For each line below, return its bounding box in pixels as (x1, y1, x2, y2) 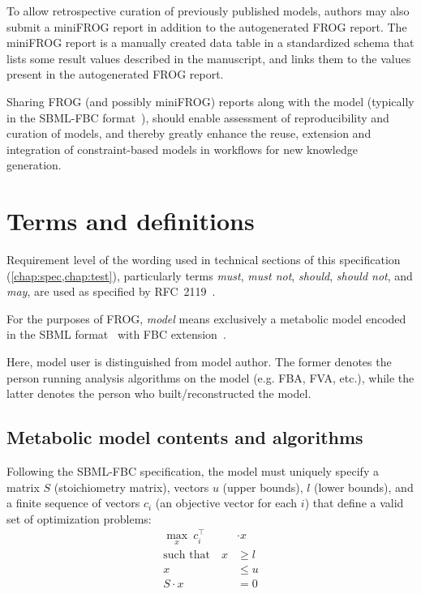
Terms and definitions (6, 204, 255, 237)
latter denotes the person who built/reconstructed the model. (6, 385, 311, 402)
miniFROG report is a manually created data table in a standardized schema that (6, 34, 415, 51)
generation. (6, 156, 62, 173)
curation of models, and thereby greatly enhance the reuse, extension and (6, 125, 372, 142)
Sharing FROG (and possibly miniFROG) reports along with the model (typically (6, 92, 415, 109)
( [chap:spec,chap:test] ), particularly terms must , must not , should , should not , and (6, 267, 413, 284)
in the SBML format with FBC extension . (6, 326, 226, 343)
